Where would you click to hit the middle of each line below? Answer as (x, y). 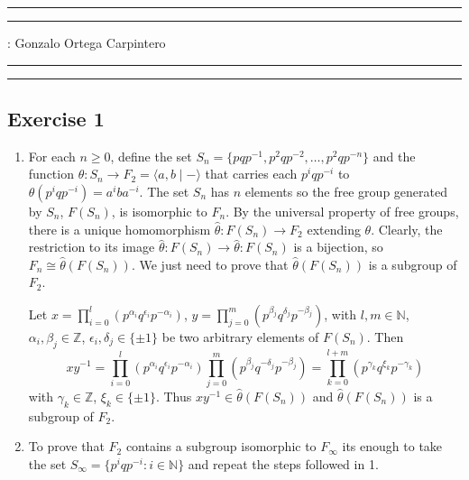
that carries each (251, 174)
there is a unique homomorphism (120, 229)
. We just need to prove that (210, 264)
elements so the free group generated (346, 191)
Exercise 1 (56, 118)
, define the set (151, 156)
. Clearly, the (407, 229)
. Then (385, 336)
